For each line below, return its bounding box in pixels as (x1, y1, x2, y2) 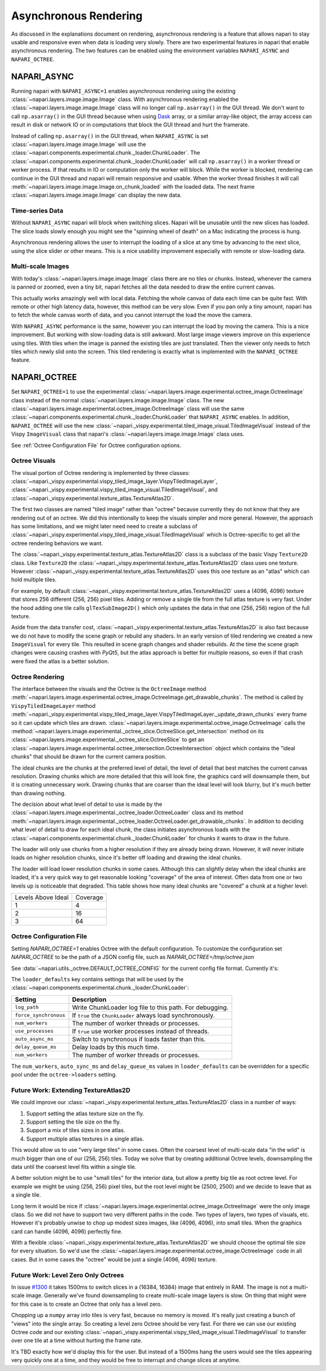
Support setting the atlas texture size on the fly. (26, 1110, 144, 1117)
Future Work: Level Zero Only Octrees (11, 1271, 124, 1279)
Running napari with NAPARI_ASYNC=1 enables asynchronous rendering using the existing (11, 87, 235, 94)
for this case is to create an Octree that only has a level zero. (11, 1300, 162, 1307)
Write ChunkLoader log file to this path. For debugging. (72, 1003, 229, 1012)
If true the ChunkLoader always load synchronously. (72, 1011, 216, 1019)
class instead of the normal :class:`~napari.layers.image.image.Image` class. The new (11, 396, 225, 404)
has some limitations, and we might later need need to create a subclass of (11, 523, 197, 530)
